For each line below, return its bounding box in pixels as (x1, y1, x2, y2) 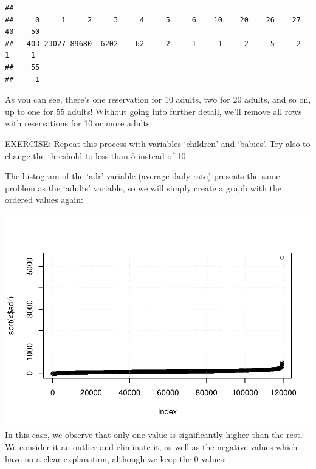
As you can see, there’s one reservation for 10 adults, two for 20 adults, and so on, (5, 93, 311, 106)
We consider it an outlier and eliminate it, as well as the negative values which (5, 440, 298, 453)
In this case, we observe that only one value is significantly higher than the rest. (5, 428, 303, 441)
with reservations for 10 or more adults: (5, 117, 153, 129)
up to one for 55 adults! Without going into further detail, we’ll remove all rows (5, 104, 302, 117)
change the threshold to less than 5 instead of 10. (5, 149, 188, 162)
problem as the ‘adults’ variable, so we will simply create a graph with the (5, 181, 282, 194)
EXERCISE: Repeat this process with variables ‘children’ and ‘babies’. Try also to (5, 137, 311, 149)
